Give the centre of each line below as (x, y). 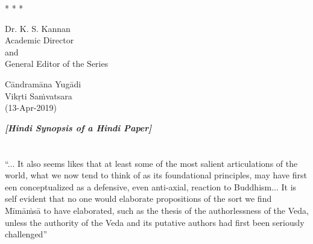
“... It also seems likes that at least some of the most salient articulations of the (151, 163)
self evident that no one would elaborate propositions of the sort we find (138, 199)
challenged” (26, 234)
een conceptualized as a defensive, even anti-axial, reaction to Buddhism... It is (151, 186)
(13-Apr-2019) (31, 108)
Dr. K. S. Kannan (38, 28)
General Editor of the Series (57, 64)
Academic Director (40, 40)
